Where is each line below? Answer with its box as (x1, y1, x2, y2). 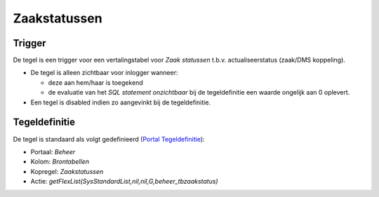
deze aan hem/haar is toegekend (48, 78, 143, 87)
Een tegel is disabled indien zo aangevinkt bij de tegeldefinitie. (30, 98, 211, 107)
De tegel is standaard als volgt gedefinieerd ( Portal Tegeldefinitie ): (13, 135, 205, 143)
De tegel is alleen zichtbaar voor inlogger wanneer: (30, 69, 178, 77)
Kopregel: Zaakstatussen (30, 167, 104, 175)
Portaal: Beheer (30, 147, 76, 156)
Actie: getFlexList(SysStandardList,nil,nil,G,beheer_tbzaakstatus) (30, 177, 218, 186)
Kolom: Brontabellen (30, 158, 89, 166)
